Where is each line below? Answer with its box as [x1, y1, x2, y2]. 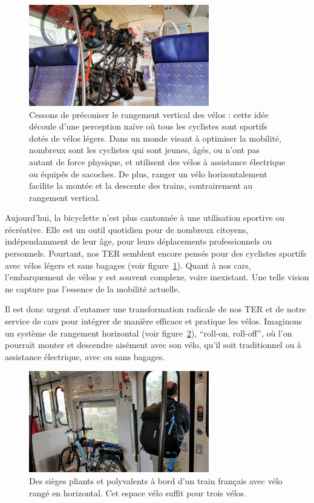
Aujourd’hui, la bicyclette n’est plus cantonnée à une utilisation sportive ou [5, 211, 285, 224]
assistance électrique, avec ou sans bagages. [5, 350, 165, 363]
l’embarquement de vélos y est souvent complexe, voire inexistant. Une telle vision [5, 271, 309, 283]
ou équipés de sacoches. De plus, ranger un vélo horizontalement [29, 167, 267, 180]
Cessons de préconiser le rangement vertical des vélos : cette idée [29, 108, 269, 120]
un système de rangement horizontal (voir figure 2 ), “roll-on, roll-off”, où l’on [5, 326, 292, 339]
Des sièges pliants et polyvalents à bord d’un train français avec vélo [29, 474, 283, 487]
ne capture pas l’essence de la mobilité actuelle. [5, 282, 180, 295]
